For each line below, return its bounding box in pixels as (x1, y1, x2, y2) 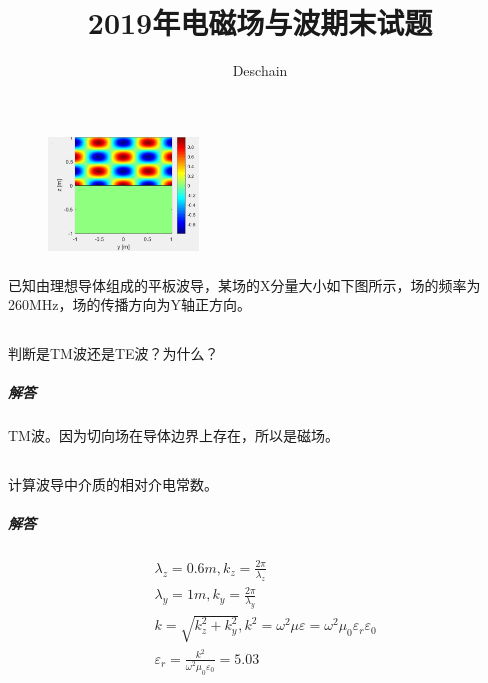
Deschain (232, 60, 288, 81)
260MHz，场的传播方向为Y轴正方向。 (8, 294, 252, 315)
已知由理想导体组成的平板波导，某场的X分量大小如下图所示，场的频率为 (8, 274, 481, 295)
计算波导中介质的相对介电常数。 (8, 474, 218, 495)
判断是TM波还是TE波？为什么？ (8, 343, 219, 364)
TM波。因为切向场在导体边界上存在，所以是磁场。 (8, 425, 339, 446)
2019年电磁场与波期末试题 (87, 2, 433, 43)
